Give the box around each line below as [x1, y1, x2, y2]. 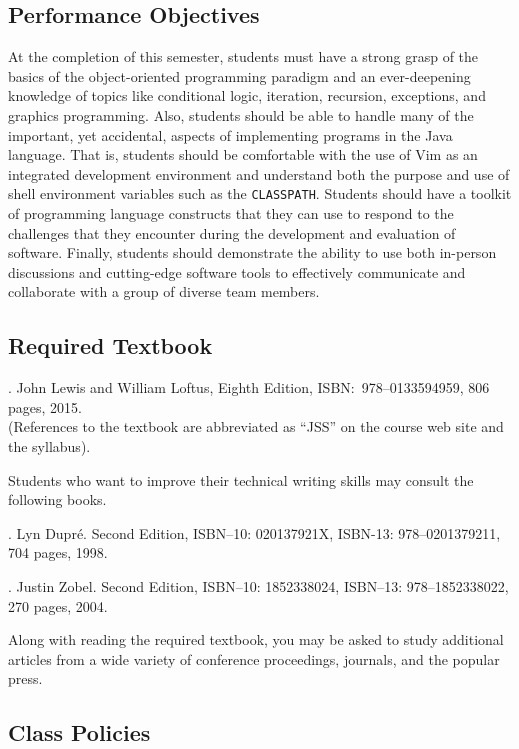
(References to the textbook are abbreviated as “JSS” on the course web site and [8, 416, 504, 437]
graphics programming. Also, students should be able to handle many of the [8, 104, 474, 125]
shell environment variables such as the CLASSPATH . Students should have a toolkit [8, 183, 512, 204]
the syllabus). [8, 435, 91, 456]
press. [8, 668, 43, 689]
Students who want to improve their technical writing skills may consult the [8, 469, 474, 490]
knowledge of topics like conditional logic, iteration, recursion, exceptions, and [8, 85, 486, 106]
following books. [8, 489, 107, 510]
